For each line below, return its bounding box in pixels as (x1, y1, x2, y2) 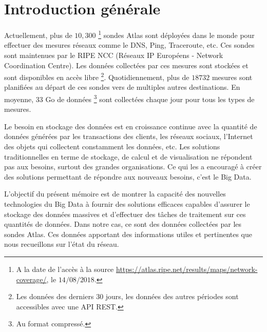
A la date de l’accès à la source (16, 263, 114, 274)
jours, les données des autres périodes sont (105, 291, 239, 302)
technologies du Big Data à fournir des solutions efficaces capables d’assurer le (4, 199, 250, 209)
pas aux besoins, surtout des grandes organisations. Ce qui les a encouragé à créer (4, 161, 262, 172)
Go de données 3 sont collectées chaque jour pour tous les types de (45, 92, 255, 104)
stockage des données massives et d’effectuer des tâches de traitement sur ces (4, 208, 246, 219)
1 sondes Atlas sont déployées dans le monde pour (98, 28, 255, 40)
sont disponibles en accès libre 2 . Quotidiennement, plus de (4, 70, 189, 82)
